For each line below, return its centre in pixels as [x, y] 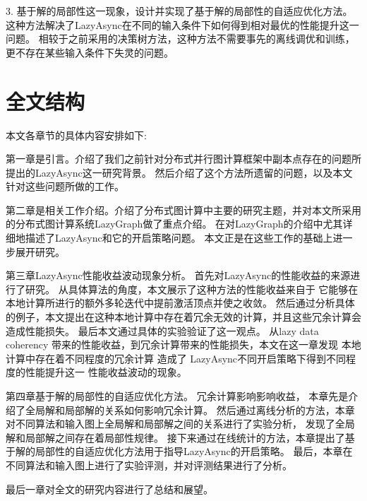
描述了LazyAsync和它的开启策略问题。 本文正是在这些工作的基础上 [179, 238]
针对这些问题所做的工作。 [65, 186]
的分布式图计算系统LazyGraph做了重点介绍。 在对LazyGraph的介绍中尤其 [174, 224]
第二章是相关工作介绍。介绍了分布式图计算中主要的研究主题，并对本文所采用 [183, 210]
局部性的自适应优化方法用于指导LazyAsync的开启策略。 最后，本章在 [194, 451]
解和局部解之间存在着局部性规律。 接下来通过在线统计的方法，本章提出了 [175, 437]
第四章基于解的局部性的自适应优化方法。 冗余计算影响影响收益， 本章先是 [177, 396]
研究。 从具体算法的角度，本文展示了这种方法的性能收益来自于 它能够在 [192, 289]
